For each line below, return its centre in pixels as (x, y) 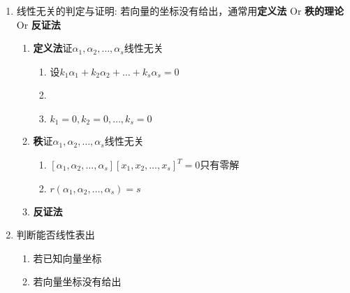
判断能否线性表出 (56, 235)
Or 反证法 (38, 24)
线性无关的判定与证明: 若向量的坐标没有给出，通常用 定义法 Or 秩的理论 (180, 10)
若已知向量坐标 (67, 258)
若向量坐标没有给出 (77, 281)
